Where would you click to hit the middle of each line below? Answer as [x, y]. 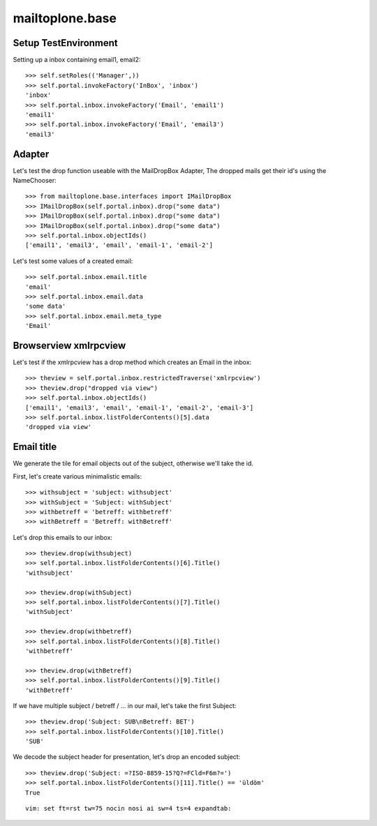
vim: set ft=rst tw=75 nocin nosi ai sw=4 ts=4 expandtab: [128, 809]
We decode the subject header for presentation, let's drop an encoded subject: [127, 757]
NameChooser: [35, 181]
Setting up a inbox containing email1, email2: [77, 60]
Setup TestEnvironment [65, 43]
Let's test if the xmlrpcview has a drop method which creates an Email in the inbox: [132, 362]
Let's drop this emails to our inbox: [63, 537]
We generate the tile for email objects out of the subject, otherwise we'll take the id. [133, 463]
